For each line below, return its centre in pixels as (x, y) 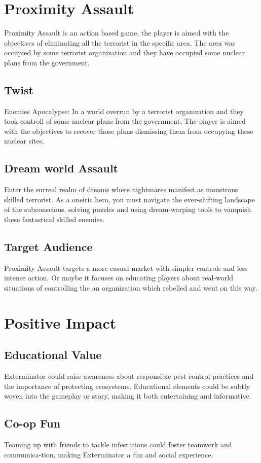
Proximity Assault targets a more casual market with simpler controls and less (126, 268)
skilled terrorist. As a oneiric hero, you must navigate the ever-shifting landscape (129, 199)
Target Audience (48, 247)
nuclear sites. (24, 141)
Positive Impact (60, 322)
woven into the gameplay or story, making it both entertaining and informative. (128, 396)
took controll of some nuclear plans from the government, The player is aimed (125, 121)
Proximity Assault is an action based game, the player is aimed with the (117, 33)
